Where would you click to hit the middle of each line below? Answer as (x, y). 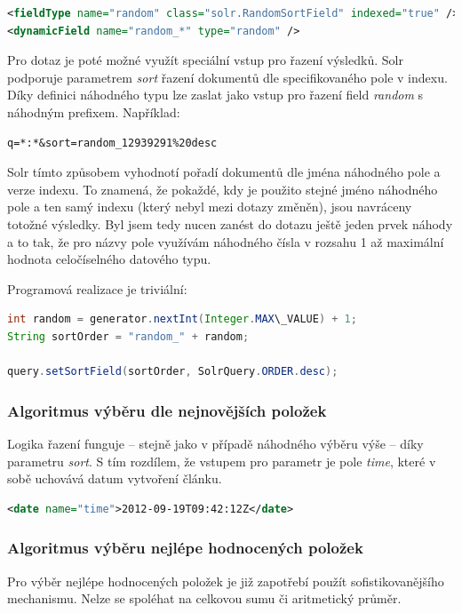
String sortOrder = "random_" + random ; (128, 336)
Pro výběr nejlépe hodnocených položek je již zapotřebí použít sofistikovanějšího (226, 581)
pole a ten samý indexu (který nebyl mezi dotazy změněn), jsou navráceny (210, 207)
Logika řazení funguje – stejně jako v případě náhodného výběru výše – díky (215, 443)
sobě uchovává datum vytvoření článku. (115, 478)
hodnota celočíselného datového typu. (109, 259)
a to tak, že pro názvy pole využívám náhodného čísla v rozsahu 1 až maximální (226, 241)
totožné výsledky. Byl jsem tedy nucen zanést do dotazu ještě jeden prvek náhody (230, 223)
